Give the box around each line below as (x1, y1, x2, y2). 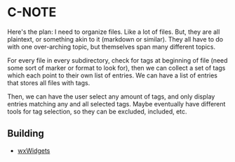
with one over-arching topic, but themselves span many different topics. (7, 42, 216, 51)
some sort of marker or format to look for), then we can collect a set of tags (7, 63, 226, 72)
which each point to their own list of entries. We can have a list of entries (7, 71, 217, 80)
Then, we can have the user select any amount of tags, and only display (7, 92, 215, 101)
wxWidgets (17, 146, 51, 155)
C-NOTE (7, 4, 57, 20)
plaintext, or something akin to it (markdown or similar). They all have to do (7, 35, 223, 43)
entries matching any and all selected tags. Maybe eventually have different (7, 99, 226, 108)
